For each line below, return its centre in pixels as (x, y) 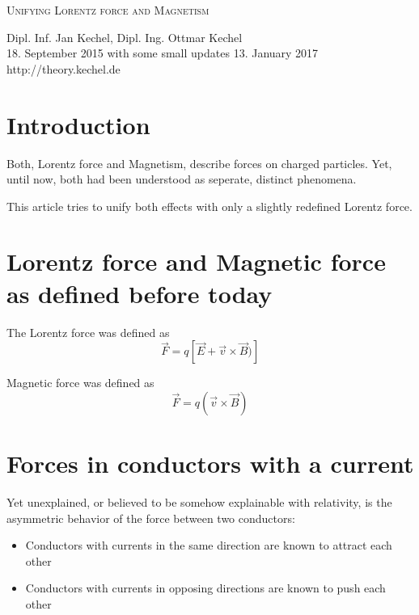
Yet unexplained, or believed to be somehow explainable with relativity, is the (199, 501)
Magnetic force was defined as (80, 383)
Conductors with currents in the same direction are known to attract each (209, 545)
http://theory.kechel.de (63, 68)
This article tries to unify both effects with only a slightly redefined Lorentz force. (209, 206)
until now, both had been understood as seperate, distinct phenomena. (182, 179)
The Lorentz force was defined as (88, 332)
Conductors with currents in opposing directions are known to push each (205, 588)
